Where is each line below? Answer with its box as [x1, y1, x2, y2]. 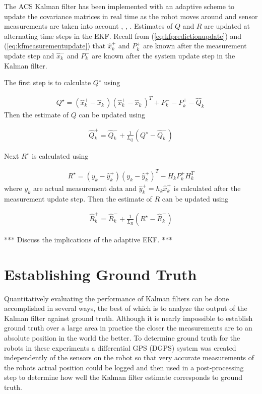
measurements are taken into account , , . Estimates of [4, 21, 173, 31]
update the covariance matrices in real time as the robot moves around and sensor [4, 11, 258, 21]
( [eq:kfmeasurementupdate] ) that [4, 40, 106, 51]
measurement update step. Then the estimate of [4, 193, 152, 204]
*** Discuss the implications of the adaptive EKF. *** [4, 234, 173, 244]
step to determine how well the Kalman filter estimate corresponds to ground [4, 372, 242, 382]
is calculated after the [173, 182, 241, 193]
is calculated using [32, 150, 89, 161]
